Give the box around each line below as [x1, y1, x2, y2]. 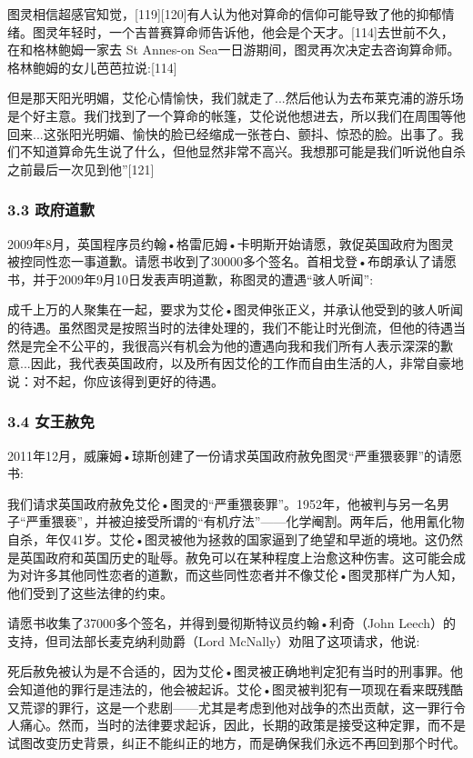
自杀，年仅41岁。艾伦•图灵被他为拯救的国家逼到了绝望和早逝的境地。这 [7, 529, 438, 548]
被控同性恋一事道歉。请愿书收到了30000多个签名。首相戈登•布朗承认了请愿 [7, 252, 457, 271]
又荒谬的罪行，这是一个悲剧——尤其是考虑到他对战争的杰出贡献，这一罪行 [7, 697, 453, 716]
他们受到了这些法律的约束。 [7, 583, 173, 602]
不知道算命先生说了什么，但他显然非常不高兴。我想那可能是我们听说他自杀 [19, 142, 466, 161]
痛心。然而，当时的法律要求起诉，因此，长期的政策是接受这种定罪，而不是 [19, 715, 466, 734]
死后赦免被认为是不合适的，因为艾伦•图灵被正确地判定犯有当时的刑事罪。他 [7, 662, 463, 681]
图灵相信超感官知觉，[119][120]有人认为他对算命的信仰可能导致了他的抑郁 [7, 5, 442, 23]
